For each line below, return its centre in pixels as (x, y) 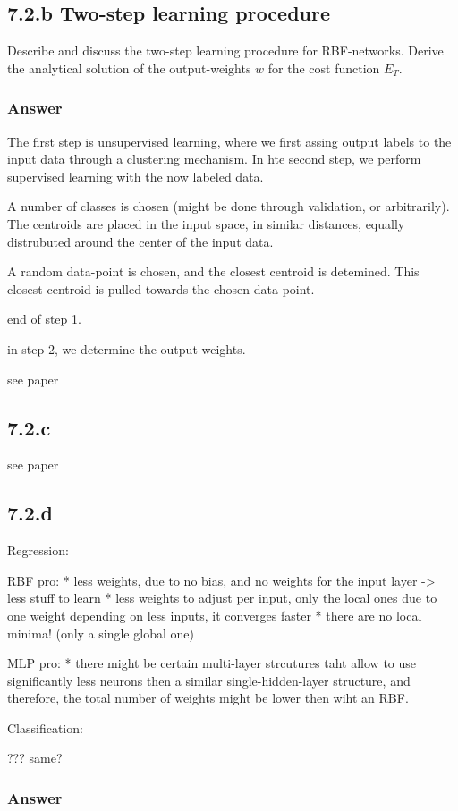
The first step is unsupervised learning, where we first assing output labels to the (229, 141)
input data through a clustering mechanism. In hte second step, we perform (214, 159)
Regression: (38, 550)
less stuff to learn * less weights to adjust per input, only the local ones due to (222, 598)
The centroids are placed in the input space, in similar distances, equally (206, 223)
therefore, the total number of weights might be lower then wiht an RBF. (208, 698)
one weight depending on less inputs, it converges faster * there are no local (215, 615)
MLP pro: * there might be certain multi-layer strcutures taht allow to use (212, 663)
